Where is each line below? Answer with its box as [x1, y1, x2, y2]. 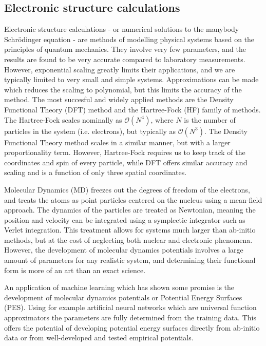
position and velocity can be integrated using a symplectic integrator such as [4, 214, 245, 225]
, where [150, 114, 174, 125]
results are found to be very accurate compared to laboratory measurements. [4, 53, 245, 64]
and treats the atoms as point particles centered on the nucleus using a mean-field [4, 194, 262, 205]
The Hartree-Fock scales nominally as [4, 114, 122, 125]
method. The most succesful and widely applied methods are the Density [4, 94, 234, 105]
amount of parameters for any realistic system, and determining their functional [4, 255, 256, 265]
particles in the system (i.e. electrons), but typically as [4, 125, 176, 136]
